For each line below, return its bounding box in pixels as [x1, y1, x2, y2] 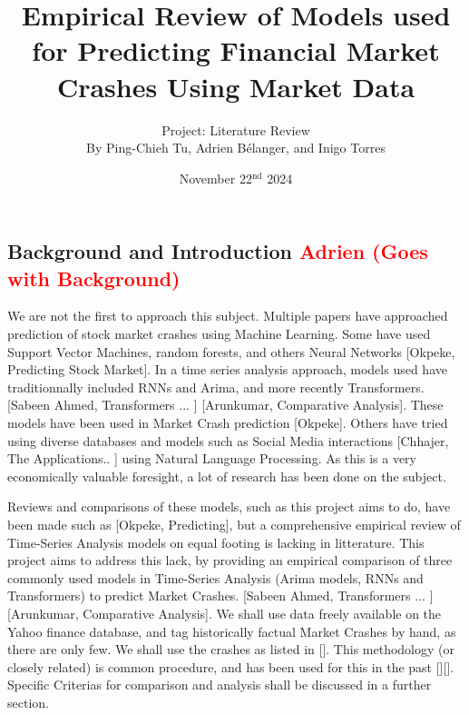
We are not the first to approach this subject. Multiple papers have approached [7, 306, 448, 325]
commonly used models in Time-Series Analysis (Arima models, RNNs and [7, 568, 424, 587]
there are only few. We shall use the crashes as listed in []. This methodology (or [7, 640, 454, 659]
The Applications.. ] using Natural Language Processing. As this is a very [7, 449, 416, 468]
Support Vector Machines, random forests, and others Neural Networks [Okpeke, [7, 342, 455, 361]
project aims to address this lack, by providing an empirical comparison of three [7, 551, 453, 570]
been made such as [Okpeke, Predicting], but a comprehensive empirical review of [7, 515, 461, 534]
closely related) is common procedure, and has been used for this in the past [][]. [7, 657, 454, 676]
